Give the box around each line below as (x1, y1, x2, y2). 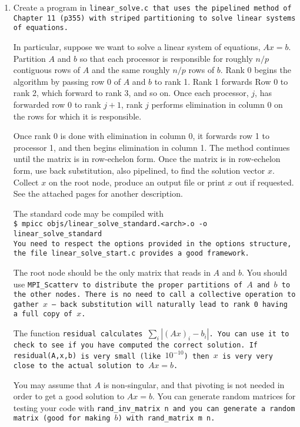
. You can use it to (209, 330, 289, 339)
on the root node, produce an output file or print (48, 176, 225, 188)
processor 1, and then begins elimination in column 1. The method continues (13, 141, 290, 153)
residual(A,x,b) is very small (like (13, 352, 161, 360)
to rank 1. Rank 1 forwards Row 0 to (154, 75, 288, 87)
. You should (242, 266, 288, 278)
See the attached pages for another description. (13, 187, 183, 200)
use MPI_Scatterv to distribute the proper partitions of (13, 277, 243, 290)
